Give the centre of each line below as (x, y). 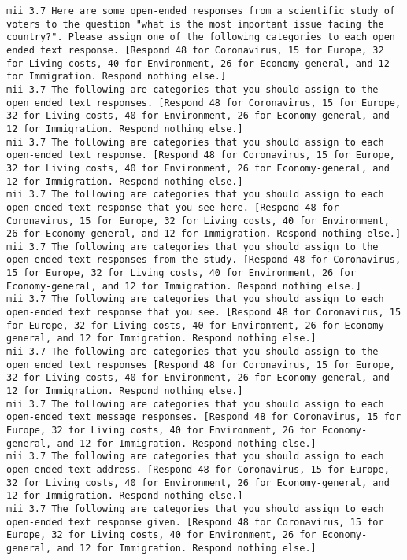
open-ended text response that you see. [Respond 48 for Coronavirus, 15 (204, 313)
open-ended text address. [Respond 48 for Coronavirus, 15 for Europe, (198, 469)
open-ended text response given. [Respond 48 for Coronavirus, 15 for (195, 522)
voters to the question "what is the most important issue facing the (195, 24)
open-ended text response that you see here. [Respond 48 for (173, 207)
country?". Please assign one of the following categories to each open (201, 37)
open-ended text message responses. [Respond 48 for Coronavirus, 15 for (204, 417)
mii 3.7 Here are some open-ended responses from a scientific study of (201, 11)
